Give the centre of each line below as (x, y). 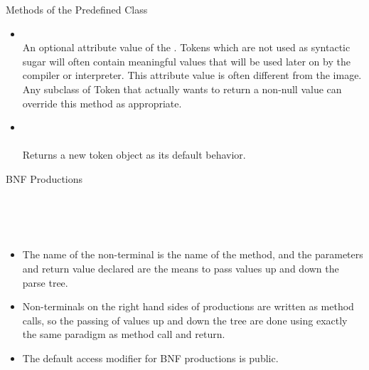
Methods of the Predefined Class (77, 9)
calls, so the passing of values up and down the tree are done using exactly (185, 320)
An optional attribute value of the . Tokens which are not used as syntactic (186, 47)
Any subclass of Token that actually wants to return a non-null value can (182, 89)
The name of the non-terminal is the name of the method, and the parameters (193, 254)
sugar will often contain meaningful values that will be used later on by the (186, 61)
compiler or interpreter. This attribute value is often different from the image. (192, 75)
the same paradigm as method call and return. (124, 334)
